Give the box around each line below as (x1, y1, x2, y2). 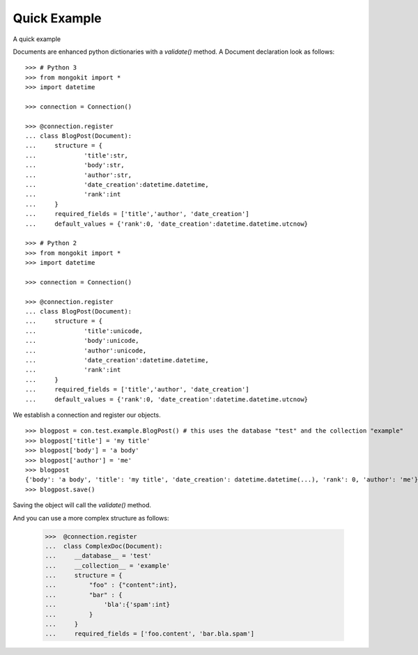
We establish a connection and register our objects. (13, 411, 161, 419)
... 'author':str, (25, 171, 132, 179)
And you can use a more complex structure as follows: (13, 514, 169, 522)
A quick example (13, 35, 61, 43)
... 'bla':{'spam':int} (45, 601, 171, 609)
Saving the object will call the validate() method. (13, 501, 152, 509)
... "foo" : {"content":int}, (45, 581, 178, 589)
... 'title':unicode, (25, 327, 143, 334)
